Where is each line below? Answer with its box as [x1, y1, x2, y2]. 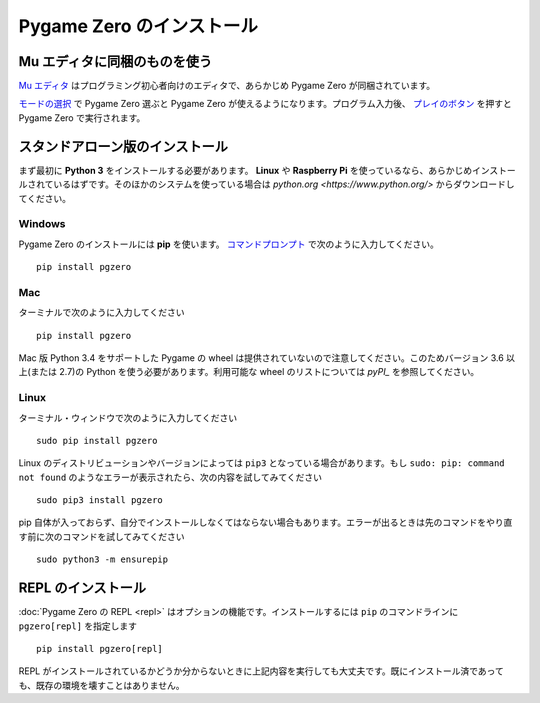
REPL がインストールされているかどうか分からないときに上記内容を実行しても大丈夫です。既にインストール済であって [18, 665, 504, 677]
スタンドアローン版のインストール [18, 138, 229, 155]
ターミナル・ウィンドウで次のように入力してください [18, 411, 238, 424]
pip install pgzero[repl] [36, 643, 164, 654]
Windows [18, 217, 66, 231]
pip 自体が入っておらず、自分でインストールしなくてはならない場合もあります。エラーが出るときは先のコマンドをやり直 [18, 516, 513, 529]
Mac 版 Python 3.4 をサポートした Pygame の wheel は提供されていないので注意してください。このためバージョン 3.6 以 [18, 351, 515, 364]
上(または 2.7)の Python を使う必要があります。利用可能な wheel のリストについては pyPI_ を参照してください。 [18, 366, 480, 378]
